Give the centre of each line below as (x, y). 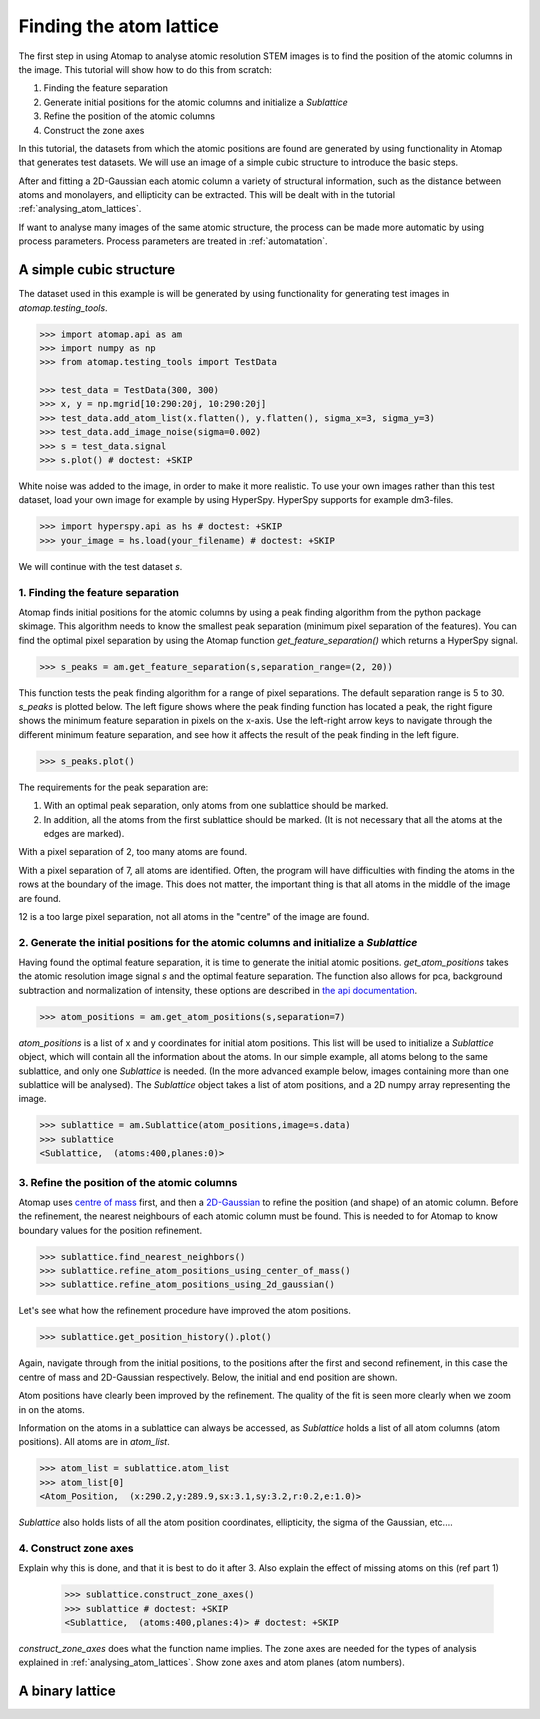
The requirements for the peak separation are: (113, 787)
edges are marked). (84, 833)
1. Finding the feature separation (99, 592)
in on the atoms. (51, 1409)
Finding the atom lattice (118, 26)
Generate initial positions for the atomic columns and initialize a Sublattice (196, 102)
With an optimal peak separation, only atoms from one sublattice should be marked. (216, 806)
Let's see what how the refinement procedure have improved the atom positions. (185, 1311)
